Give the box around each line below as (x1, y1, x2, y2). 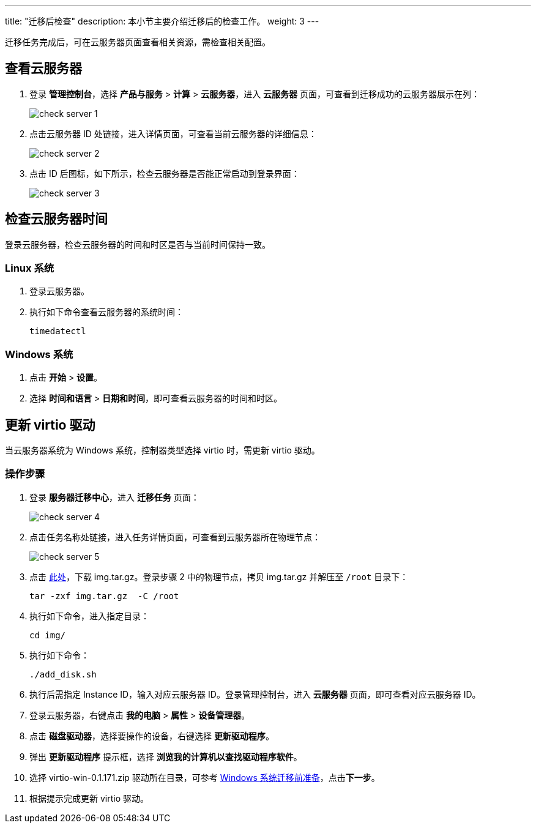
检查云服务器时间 (5, 211, 108, 227)
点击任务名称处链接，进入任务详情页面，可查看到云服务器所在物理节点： (29, 531, 321, 542)
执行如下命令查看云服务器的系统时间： (29, 307, 184, 318)
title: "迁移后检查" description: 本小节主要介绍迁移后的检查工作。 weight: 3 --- (5, 16, 319, 26)
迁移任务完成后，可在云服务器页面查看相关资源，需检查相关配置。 (5, 37, 270, 47)
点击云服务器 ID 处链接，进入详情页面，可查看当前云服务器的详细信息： (29, 128, 317, 139)
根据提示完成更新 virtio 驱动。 (29, 793, 149, 804)
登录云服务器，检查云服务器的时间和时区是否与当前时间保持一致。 (5, 239, 270, 250)
